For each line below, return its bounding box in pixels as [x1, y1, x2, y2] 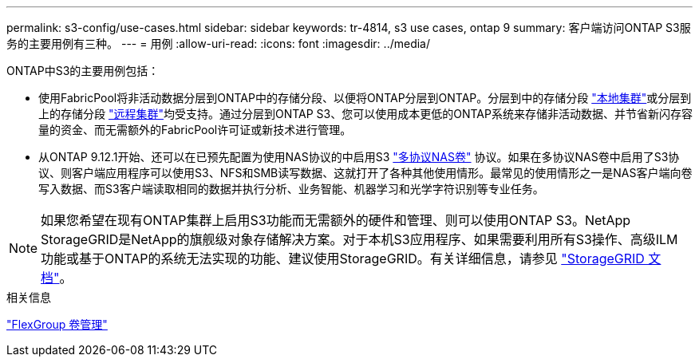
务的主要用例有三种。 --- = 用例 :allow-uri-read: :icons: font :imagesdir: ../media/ [6, 37, 431, 50]
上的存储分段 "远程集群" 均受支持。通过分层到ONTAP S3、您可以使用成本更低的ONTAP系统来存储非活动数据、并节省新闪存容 [38, 107, 693, 120]
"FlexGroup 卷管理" [6, 318, 108, 331]
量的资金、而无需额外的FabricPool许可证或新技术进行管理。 [38, 123, 352, 136]
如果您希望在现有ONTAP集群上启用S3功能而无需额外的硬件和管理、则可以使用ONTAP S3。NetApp [41, 212, 631, 228]
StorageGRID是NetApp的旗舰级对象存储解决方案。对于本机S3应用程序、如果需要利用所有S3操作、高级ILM [41, 231, 678, 247]
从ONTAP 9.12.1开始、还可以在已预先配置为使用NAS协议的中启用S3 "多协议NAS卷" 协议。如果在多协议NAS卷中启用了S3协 [38, 150, 680, 164]
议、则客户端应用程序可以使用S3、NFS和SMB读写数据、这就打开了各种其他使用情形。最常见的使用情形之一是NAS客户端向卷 [38, 166, 693, 180]
